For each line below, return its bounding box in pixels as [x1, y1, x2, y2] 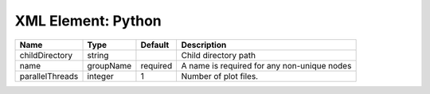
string [87, 49, 109, 61]
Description [181, 39, 227, 50]
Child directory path [181, 49, 256, 61]
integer [87, 70, 115, 81]
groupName [87, 60, 132, 71]
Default [140, 39, 170, 50]
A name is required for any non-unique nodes [181, 60, 352, 71]
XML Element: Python [14, 12, 162, 29]
